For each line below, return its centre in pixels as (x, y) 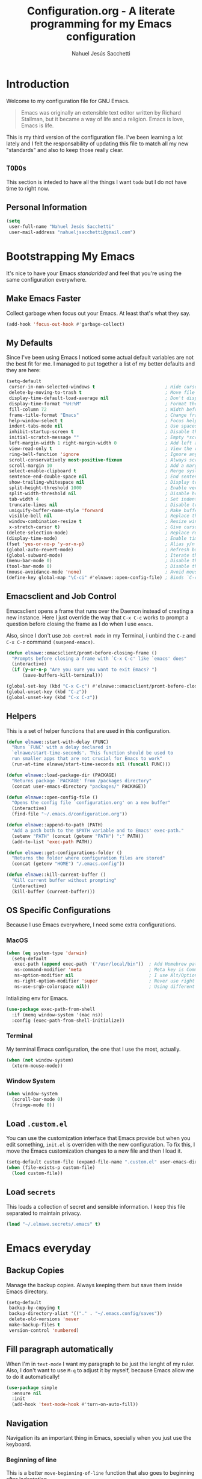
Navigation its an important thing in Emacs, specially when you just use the (99, 1437)
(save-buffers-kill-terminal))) (63, 676)
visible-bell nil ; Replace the (104, 516)
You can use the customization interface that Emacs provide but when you (98, 1138)
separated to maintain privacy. (44, 1213)
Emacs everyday (49, 1248)
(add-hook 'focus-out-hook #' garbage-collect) (66, 324)
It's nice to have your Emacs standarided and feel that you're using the (94, 273)
